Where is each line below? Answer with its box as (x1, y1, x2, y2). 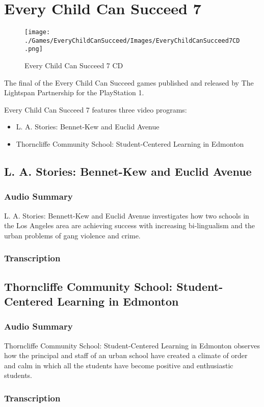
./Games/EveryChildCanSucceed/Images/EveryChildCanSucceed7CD (24, 37, 240, 44)
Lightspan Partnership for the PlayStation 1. (4, 87, 144, 98)
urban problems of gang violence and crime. (4, 230, 141, 240)
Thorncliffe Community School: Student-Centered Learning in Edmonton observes (4, 340, 260, 350)
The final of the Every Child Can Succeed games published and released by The (4, 77, 254, 88)
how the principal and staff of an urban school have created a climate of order (4, 350, 248, 361)
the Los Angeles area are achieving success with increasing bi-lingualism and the (4, 220, 255, 231)
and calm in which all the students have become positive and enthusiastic (4, 360, 233, 370)
